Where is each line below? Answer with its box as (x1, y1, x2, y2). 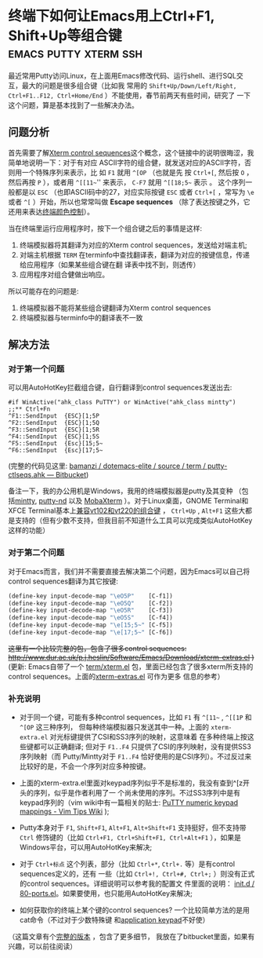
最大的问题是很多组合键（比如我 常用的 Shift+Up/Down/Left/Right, (21, 80, 237, 90)
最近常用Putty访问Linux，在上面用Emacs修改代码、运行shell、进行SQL (8, 71, 237, 80)
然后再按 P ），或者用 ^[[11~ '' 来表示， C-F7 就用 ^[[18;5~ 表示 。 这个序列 (8, 177, 246, 187)
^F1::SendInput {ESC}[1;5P (8, 412, 100, 420)
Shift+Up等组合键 (8, 27, 123, 45)
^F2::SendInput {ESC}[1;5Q (8, 419, 100, 427)
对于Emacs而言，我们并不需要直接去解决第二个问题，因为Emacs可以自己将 (8, 566, 250, 576)
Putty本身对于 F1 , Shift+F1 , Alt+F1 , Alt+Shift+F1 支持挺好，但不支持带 (19, 823, 247, 832)
